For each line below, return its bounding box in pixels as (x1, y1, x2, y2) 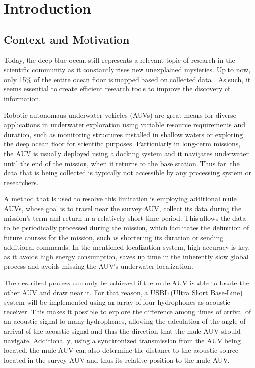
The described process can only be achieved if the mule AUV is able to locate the (4, 278, 249, 288)
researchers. (4, 177, 39, 187)
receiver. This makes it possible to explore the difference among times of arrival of (4, 306, 251, 316)
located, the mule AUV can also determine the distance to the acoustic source (4, 345, 239, 355)
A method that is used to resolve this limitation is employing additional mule (4, 194, 237, 204)
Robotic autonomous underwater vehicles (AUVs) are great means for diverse (4, 110, 236, 120)
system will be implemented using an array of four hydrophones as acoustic (4, 297, 230, 307)
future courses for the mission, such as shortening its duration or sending (4, 232, 224, 242)
